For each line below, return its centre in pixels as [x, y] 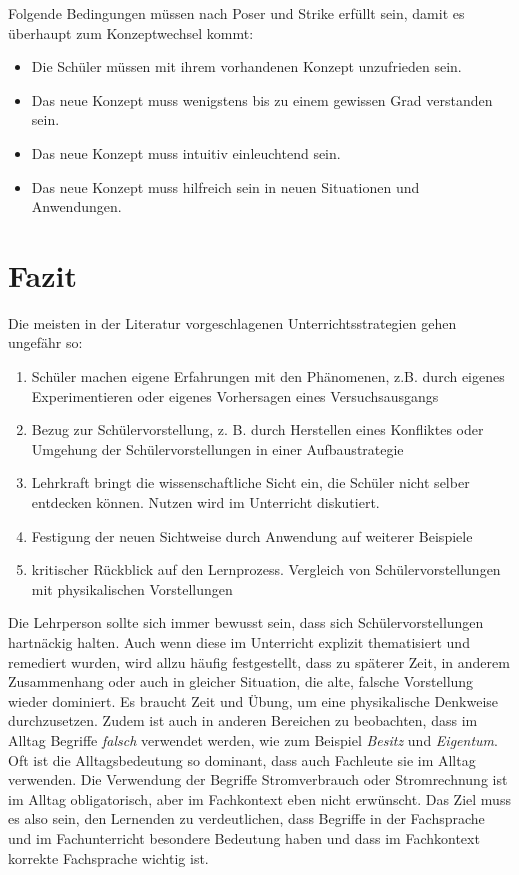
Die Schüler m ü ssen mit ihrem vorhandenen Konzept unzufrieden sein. [246, 66]
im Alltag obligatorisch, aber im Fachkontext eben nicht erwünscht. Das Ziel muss [259, 798]
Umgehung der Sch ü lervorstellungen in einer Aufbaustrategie [217, 448]
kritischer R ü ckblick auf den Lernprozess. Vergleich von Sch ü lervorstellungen [266, 569]
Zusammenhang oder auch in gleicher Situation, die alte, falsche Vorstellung [241, 681]
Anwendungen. [76, 206]
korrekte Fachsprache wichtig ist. [108, 857]
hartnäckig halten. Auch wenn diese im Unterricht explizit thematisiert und [239, 642]
